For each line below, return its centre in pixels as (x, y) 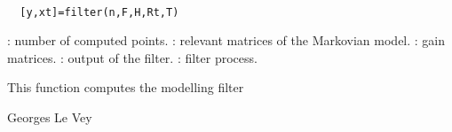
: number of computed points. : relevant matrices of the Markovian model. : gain (226, 40)
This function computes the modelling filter (126, 87)
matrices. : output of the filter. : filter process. (132, 57)
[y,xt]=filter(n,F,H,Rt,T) (99, 12)
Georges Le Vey (50, 117)
